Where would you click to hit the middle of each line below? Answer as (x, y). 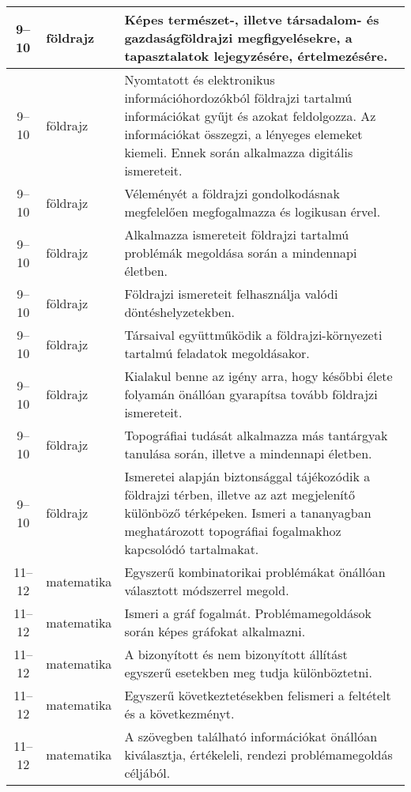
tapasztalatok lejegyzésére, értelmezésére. (256, 56)
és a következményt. (179, 713)
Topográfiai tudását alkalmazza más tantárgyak (256, 435)
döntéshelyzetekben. (180, 312)
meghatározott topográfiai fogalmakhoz (233, 531)
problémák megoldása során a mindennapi (241, 253)
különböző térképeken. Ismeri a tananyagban (248, 513)
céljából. (147, 773)
